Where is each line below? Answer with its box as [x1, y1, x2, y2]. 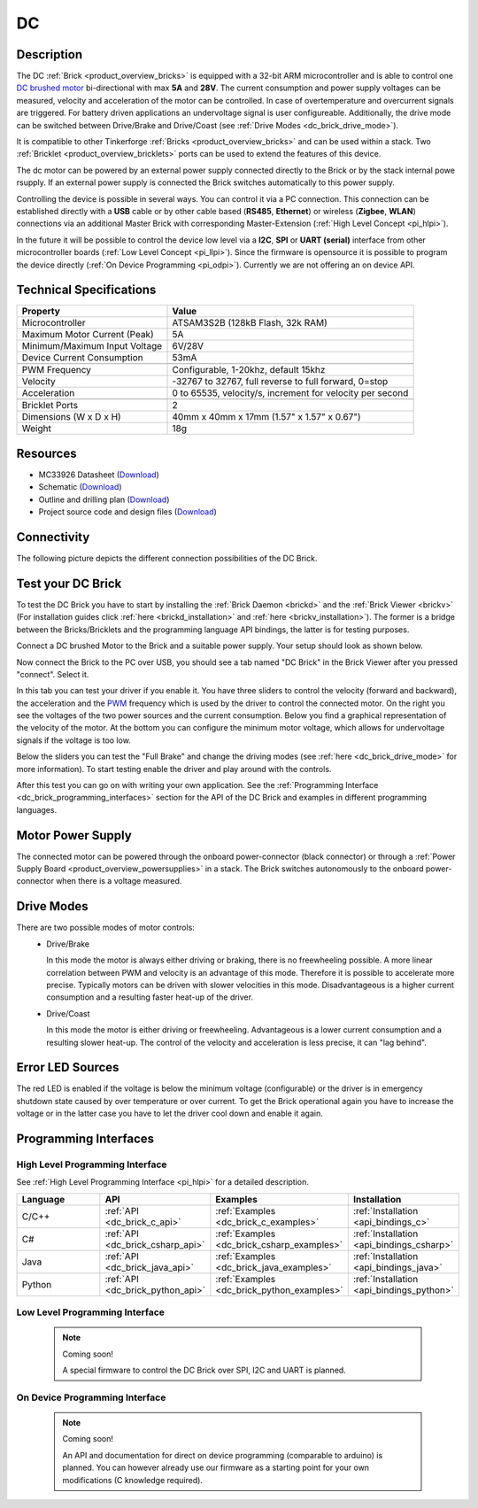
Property [21, 305, 61, 318]
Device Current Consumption [21, 352, 143, 364]
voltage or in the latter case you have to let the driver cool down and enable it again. [16, 1108, 323, 1119]
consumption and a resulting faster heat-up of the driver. [46, 992, 254, 1002]
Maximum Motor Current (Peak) [21, 329, 154, 341]
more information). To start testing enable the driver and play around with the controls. [16, 763, 332, 774]
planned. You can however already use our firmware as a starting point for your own [62, 1462, 370, 1473]
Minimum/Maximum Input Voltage [21, 340, 163, 352]
